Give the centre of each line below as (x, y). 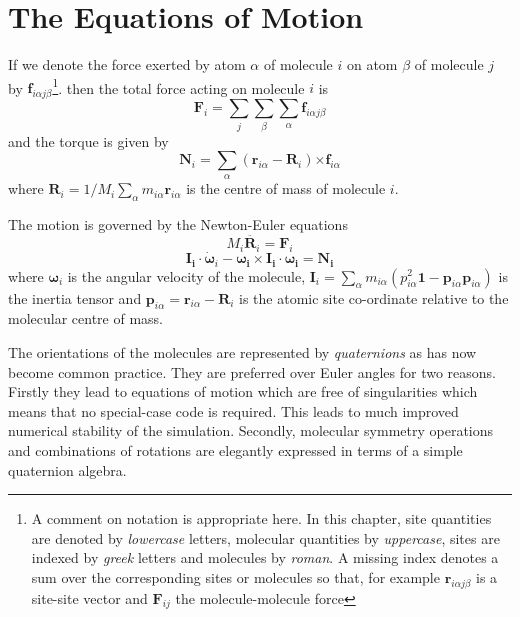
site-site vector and (89, 597)
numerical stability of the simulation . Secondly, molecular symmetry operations (251, 430)
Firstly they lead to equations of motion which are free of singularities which (243, 391)
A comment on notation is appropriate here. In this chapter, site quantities (261, 518)
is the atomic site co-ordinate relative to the (374, 297)
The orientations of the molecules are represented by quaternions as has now (242, 351)
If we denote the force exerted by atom (127, 64)
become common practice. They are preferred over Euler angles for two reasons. (252, 371)
